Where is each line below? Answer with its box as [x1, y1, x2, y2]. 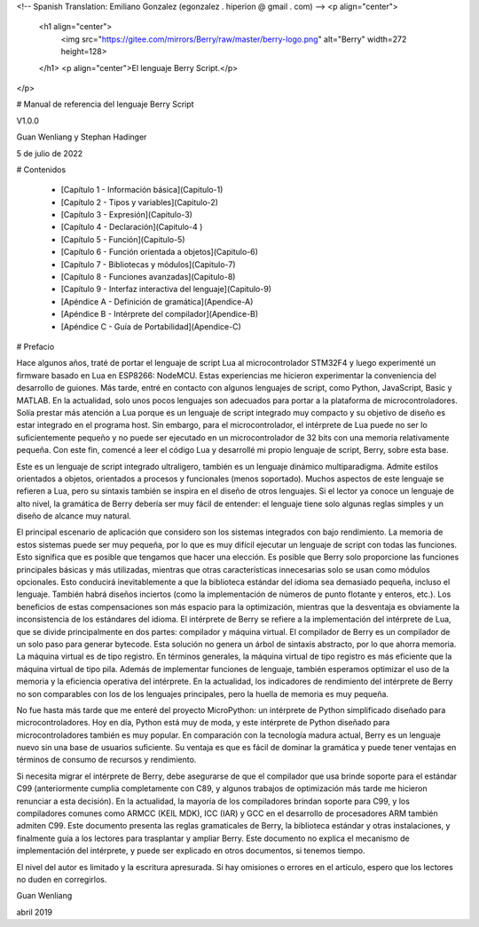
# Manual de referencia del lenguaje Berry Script [16, 99, 194, 110]
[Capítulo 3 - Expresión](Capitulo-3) [60, 210, 192, 220]
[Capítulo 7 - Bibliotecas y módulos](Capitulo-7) [60, 258, 236, 270]
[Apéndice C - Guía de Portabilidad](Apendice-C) [60, 321, 241, 332]
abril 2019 [16, 907, 53, 917]
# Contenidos [16, 164, 67, 175]
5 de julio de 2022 [16, 147, 83, 159]
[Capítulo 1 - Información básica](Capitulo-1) [60, 185, 224, 195]
